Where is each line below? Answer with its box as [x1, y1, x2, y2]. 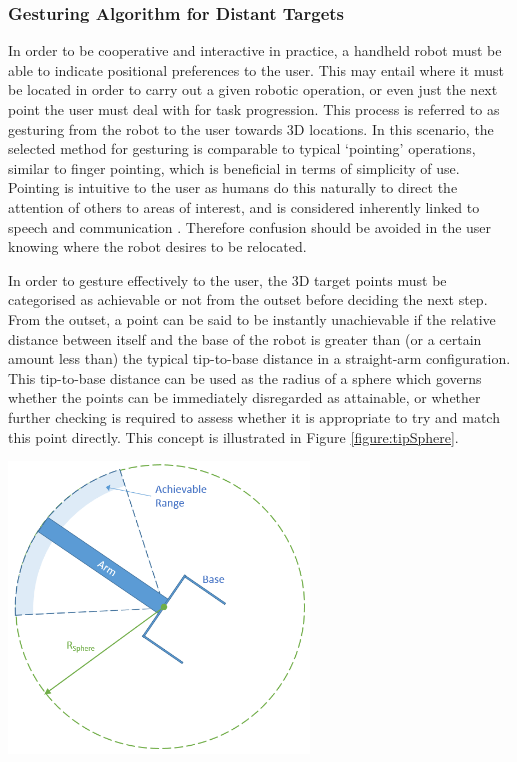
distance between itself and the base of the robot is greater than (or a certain [8, 328, 482, 349]
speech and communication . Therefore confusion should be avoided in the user [8, 216, 492, 237]
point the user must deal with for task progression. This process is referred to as [8, 99, 500, 119]
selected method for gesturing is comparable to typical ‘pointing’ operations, [8, 138, 476, 159]
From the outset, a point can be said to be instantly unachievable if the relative [8, 308, 496, 329]
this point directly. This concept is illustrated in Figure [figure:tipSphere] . [8, 426, 459, 447]
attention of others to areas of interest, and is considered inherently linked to [8, 196, 480, 217]
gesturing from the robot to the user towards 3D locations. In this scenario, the [8, 118, 494, 139]
